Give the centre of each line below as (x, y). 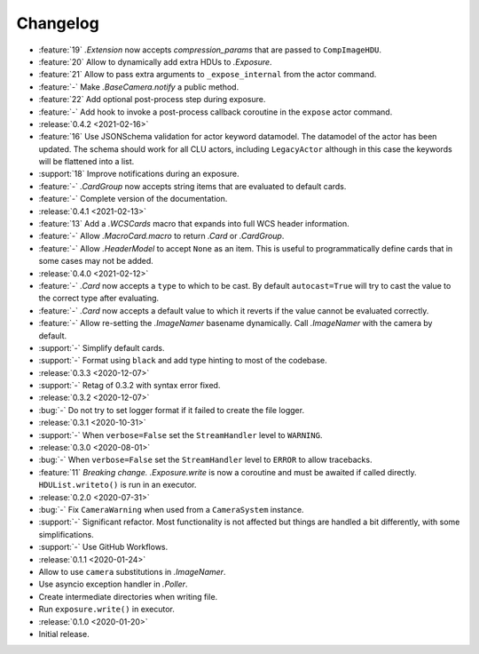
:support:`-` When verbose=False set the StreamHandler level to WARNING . (181, 435)
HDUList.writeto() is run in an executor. (118, 485)
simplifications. (67, 534)
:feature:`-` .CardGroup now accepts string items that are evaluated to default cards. (192, 186)
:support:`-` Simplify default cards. (102, 347)
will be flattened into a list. (86, 162)
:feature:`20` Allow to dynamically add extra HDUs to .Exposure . (155, 61)
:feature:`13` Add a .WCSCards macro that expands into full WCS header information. (194, 224)
